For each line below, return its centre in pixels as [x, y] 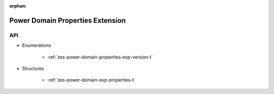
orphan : [18, 6]
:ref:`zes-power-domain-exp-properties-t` [91, 80]
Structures [33, 68]
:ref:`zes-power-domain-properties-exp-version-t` [100, 57]
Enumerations [37, 45]
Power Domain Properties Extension [68, 20]
